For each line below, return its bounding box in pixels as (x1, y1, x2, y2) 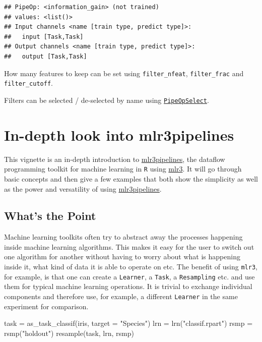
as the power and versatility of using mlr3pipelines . (4, 183, 162, 194)
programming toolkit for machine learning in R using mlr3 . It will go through (4, 163, 242, 174)
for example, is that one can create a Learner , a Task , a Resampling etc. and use (4, 271, 255, 281)
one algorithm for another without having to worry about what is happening (4, 251, 240, 262)
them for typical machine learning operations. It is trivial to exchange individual (4, 281, 252, 292)
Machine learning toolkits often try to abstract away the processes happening (4, 232, 243, 242)
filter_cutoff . (4, 78, 53, 88)
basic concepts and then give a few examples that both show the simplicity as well (4, 173, 258, 184)
